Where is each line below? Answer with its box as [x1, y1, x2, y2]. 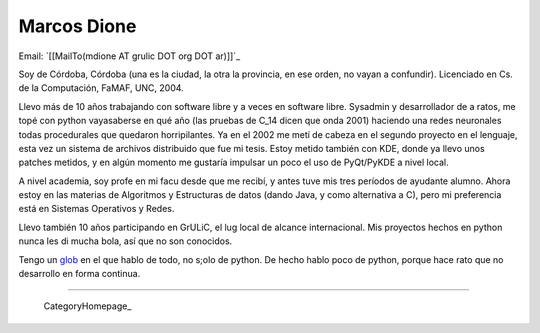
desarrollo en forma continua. [18, 268, 141, 280]
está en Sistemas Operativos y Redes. [18, 203, 175, 215]
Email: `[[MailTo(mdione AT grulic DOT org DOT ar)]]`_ [18, 50, 241, 62]
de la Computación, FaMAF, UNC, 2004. [18, 82, 184, 94]
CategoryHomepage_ [43, 300, 132, 312]
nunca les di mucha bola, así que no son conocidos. [18, 235, 233, 247]
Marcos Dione [18, 15, 137, 37]
